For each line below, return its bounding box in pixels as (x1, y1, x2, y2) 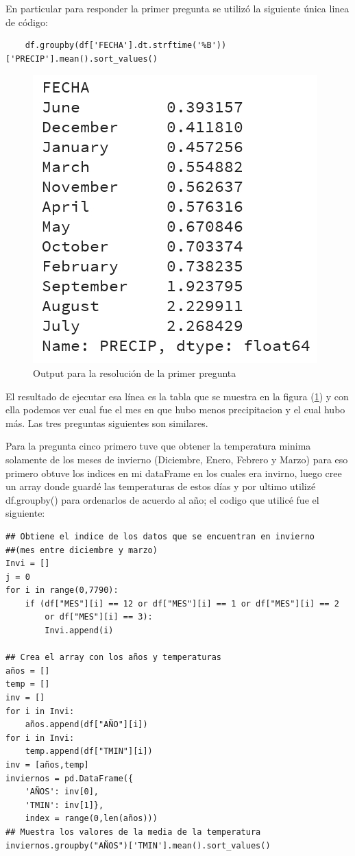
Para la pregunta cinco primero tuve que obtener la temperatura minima (5, 439, 311, 453)
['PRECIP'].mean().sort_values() (5, 53, 158, 64)
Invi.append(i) (45, 626, 114, 636)
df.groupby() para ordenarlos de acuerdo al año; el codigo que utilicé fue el (5, 492, 319, 506)
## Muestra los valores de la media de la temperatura (5, 827, 261, 837)
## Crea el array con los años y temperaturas (5, 652, 221, 663)
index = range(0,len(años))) (25, 814, 158, 824)
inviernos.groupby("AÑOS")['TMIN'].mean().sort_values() (5, 840, 271, 851)
